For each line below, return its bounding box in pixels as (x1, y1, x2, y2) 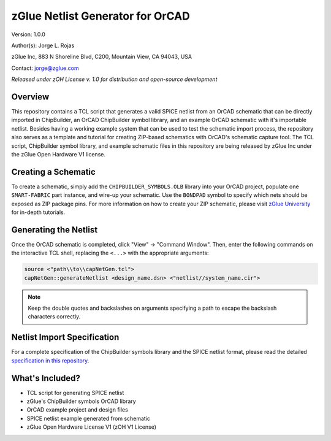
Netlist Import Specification (11, 332, 120, 343)
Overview (11, 91, 50, 102)
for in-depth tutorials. (11, 209, 66, 216)
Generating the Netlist (11, 224, 98, 235)
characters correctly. (28, 313, 81, 320)
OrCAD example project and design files (26, 406, 128, 413)
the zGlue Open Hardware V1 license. (11, 150, 105, 158)
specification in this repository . (11, 356, 89, 364)
